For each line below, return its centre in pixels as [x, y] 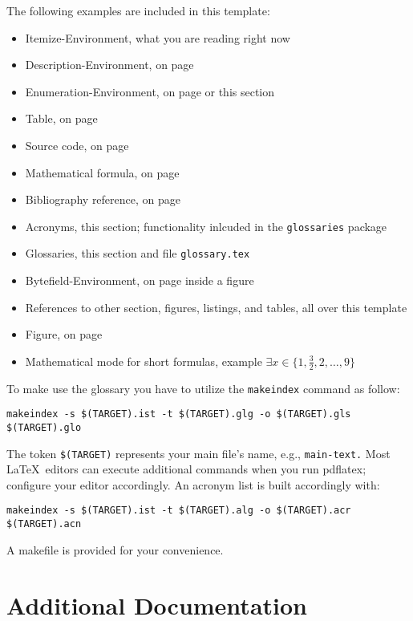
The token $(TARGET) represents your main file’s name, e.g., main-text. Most [198, 453]
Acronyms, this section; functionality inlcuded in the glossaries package [206, 226]
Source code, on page [77, 145]
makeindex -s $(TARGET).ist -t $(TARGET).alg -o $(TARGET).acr [179, 511]
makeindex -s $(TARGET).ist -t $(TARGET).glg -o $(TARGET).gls [179, 414]
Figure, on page [64, 334]
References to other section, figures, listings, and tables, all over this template [216, 307]
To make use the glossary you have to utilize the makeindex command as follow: [203, 388]
